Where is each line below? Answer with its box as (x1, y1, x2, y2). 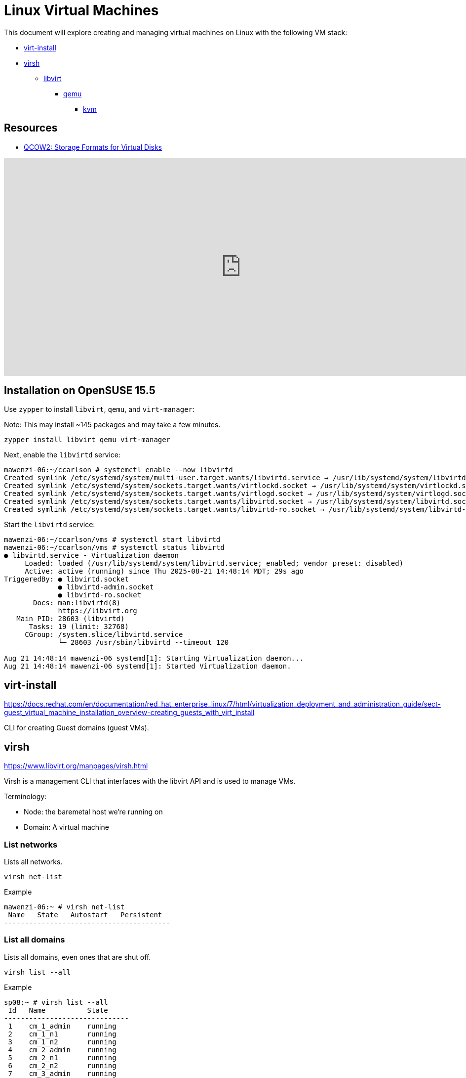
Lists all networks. (4, 857, 63, 866)
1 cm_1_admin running (8, 1022, 116, 1030)
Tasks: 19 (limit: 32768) (29, 623, 129, 631)
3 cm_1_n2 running (8, 1037, 116, 1046)
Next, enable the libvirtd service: (4, 450, 121, 459)
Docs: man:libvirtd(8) (33, 599, 121, 607)
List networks (4, 839, 58, 850)
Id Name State (8, 1006, 108, 1014)
